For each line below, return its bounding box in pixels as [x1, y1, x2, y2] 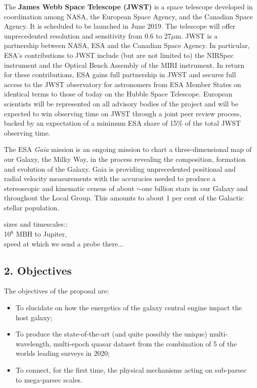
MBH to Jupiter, [16, 229, 67, 239]
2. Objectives [4, 262, 72, 278]
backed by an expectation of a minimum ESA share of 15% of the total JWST [4, 118, 241, 128]
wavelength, [15, 338, 51, 348]
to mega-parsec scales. [15, 374, 83, 385]
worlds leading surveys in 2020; [15, 348, 110, 358]
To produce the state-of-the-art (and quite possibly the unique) [15, 329, 208, 339]
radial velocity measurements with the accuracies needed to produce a [4, 173, 216, 184]
